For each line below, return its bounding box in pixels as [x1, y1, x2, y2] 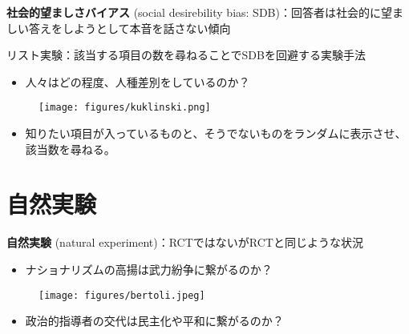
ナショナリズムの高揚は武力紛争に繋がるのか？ [25, 260, 273, 277]
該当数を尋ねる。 [25, 140, 115, 157]
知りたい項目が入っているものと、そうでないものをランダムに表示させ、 [25, 125, 407, 142]
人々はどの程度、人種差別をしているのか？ [25, 73, 250, 90]
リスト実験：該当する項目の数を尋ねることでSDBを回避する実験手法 [6, 46, 366, 63]
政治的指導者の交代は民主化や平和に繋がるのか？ [25, 312, 284, 329]
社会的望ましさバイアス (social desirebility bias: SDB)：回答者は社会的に [6, 4, 381, 20]
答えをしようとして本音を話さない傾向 [28, 19, 231, 36]
